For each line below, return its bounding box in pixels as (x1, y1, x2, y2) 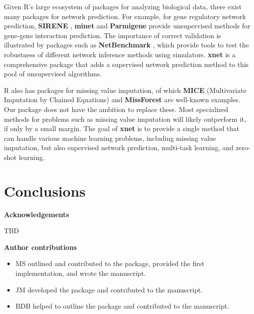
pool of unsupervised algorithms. (4, 68, 102, 79)
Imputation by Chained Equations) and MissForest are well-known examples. (4, 94, 241, 105)
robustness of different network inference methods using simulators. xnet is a (4, 49, 236, 59)
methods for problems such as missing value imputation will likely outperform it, (4, 113, 246, 124)
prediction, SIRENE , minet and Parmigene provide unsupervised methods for (4, 21, 251, 31)
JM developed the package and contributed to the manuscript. (15, 284, 203, 294)
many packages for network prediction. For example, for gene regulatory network (4, 11, 246, 21)
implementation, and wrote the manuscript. (15, 268, 146, 278)
